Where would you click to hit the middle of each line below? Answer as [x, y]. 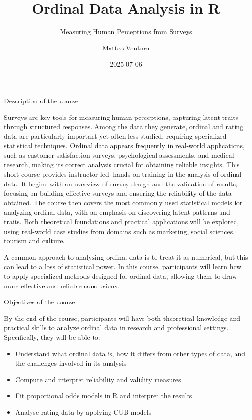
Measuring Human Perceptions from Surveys [126, 31]
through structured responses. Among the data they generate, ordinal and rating [124, 126]
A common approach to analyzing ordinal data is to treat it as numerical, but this [126, 257]
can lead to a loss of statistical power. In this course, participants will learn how [123, 266]
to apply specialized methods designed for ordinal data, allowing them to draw [121, 276]
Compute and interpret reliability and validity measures [98, 379]
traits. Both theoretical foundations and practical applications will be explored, [122, 222]
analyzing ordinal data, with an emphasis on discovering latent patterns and [117, 212]
